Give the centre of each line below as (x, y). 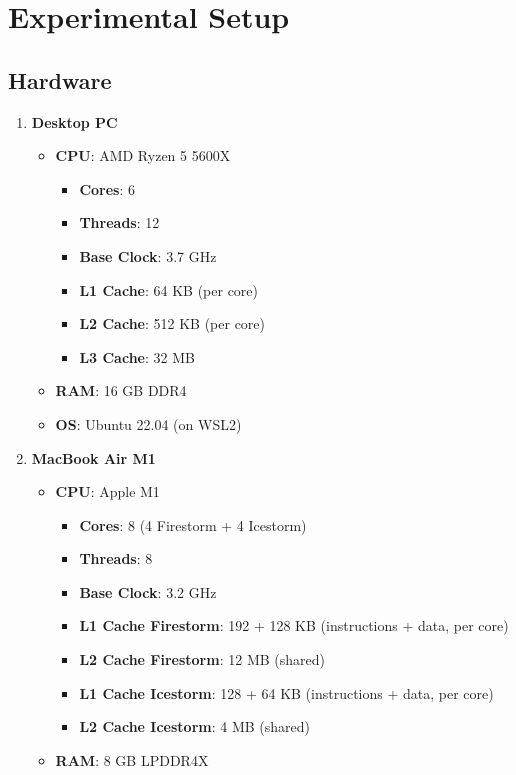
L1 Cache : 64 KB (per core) (169, 289)
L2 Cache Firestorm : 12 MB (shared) (202, 659)
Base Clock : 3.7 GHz (148, 255)
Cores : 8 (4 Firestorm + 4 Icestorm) (193, 524)
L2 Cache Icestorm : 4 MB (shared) (195, 726)
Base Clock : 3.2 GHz (148, 591)
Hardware (60, 79)
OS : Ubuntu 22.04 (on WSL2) (148, 423)
